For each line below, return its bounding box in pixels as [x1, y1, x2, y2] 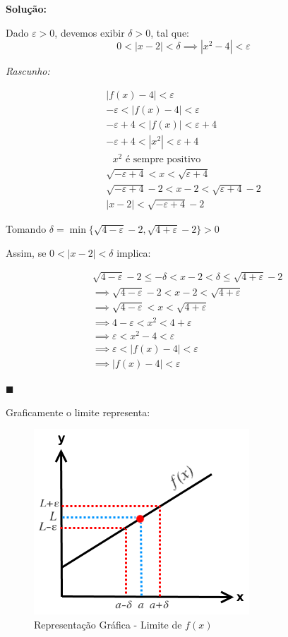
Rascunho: [6, 63, 50, 78]
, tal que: [150, 25, 189, 40]
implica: [116, 245, 151, 260]
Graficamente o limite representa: [6, 404, 150, 419]
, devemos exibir [54, 25, 125, 40]
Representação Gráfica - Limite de [34, 617, 182, 631]
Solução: [6, 1, 47, 16]
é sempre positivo [125, 154, 201, 164]
